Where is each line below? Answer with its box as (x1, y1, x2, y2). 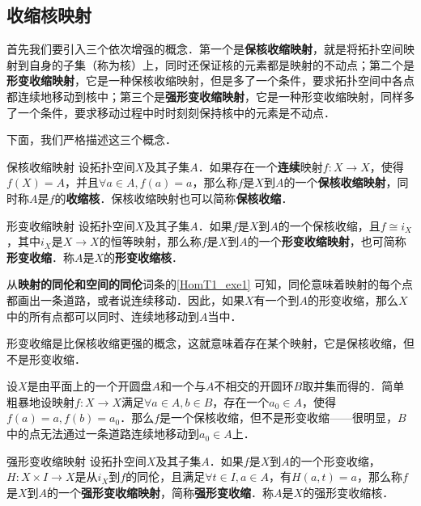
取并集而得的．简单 (302, 377, 405, 394)
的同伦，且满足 (125, 468, 206, 485)
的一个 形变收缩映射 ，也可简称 (247, 233, 406, 250)
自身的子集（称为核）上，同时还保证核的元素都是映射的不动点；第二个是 (28, 56, 415, 73)
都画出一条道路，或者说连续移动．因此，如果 (6, 291, 245, 308)
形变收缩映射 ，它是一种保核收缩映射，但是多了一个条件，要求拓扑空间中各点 (6, 72, 415, 89)
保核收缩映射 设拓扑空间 (6, 158, 135, 175)
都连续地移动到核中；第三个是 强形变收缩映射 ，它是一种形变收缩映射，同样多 (6, 87, 415, 104)
